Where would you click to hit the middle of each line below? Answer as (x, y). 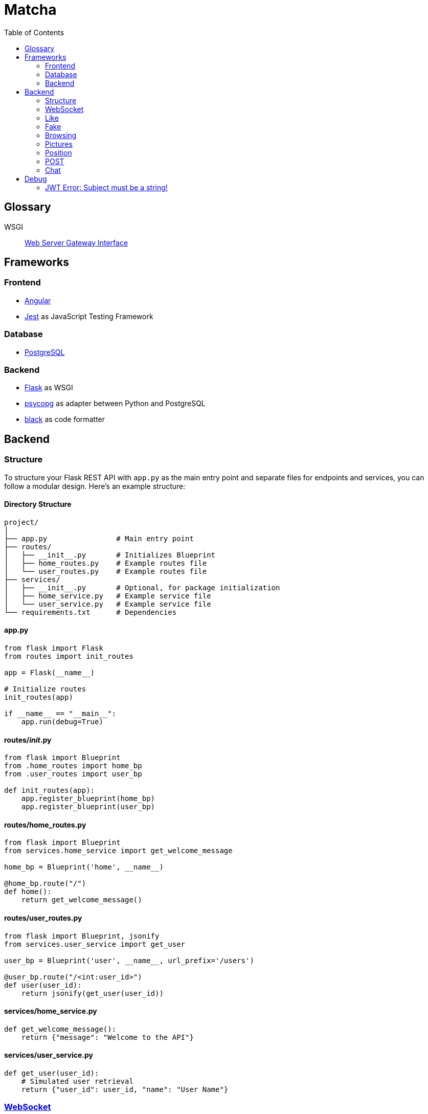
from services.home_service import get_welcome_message (118, 851)
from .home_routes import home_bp (73, 766)
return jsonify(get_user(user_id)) (92, 993)
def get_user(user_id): (52, 1073)
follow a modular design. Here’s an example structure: (95, 486)
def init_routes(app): (50, 790)
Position (59, 152)
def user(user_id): (43, 985)
